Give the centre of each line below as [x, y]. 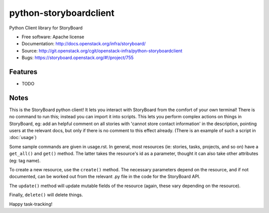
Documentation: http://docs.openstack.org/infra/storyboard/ [84, 44]
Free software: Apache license [53, 37]
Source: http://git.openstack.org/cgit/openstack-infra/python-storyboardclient [102, 51]
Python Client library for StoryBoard [46, 28]
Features [23, 72]
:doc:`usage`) [23, 138]
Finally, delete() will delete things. [46, 195]
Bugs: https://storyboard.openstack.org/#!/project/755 [78, 58]
